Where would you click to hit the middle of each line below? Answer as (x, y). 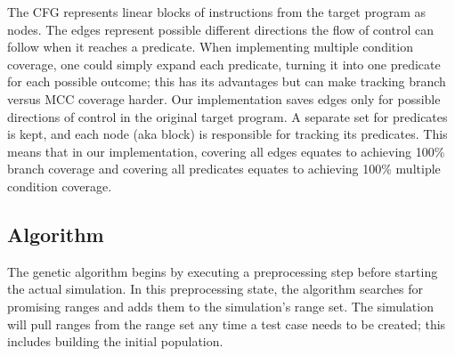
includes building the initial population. (115, 341)
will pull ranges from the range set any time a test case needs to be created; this (227, 324)
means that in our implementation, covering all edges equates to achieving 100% (226, 151)
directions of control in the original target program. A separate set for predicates (227, 116)
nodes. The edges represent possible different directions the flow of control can (220, 29)
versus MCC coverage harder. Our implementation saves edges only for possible (224, 98)
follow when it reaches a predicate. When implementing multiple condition (210, 47)
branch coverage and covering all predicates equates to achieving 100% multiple (224, 169)
